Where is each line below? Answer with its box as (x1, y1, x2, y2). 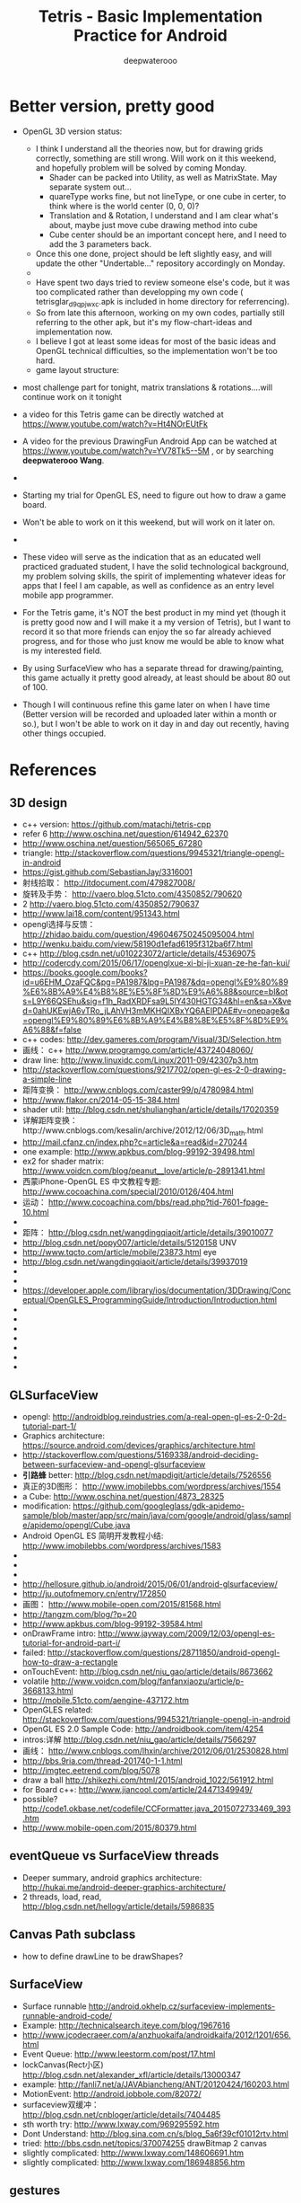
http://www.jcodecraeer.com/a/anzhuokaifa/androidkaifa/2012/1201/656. (21, 2029, 291, 2040)
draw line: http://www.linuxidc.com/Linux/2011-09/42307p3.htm (21, 1055, 259, 1066)
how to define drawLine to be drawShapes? (21, 1951, 184, 1961)
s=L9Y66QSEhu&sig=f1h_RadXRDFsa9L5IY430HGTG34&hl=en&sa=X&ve (21, 995, 292, 1007)
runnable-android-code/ (21, 2010, 113, 2021)
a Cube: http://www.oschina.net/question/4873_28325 (21, 1491, 225, 1502)
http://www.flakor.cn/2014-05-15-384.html (21, 1094, 181, 1106)
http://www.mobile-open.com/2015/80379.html (21, 1822, 197, 1834)
